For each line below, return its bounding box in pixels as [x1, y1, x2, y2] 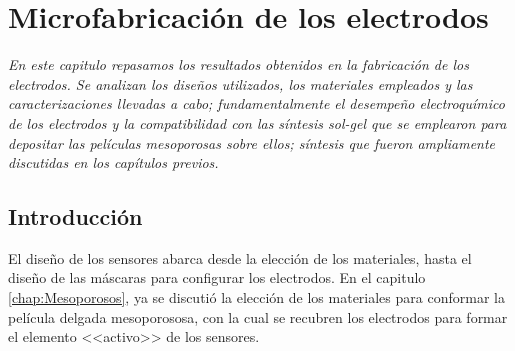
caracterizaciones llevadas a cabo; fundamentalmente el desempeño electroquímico [8, 93, 505, 114]
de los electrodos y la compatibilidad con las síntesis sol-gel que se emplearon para [8, 112, 507, 133]
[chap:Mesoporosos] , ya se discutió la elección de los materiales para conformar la [8, 287, 505, 308]
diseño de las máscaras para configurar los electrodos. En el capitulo [8, 267, 426, 288]
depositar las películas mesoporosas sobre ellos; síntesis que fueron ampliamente [8, 132, 496, 153]
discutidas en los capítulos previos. [8, 152, 219, 173]
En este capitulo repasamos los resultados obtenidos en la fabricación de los [8, 54, 469, 75]
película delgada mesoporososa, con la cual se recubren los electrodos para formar [8, 306, 508, 327]
